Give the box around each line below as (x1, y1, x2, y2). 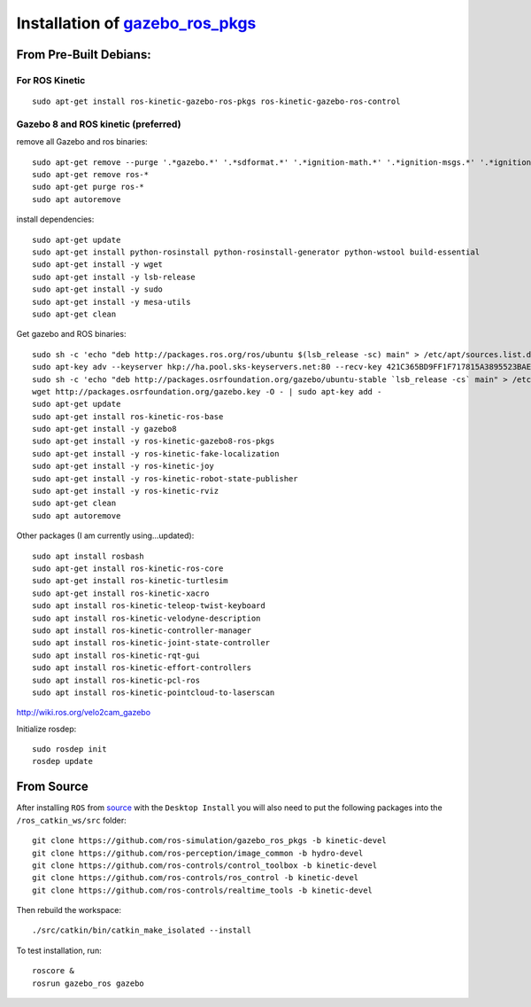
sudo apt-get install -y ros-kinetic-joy (32, 461, 214, 472)
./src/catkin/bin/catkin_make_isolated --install (32, 925, 252, 935)
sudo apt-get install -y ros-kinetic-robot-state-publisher (32, 473, 298, 483)
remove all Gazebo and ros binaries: (16, 137, 148, 147)
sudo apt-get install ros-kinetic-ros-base (32, 411, 224, 421)
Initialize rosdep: (16, 723, 77, 734)
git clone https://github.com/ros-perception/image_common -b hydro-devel (32, 847, 364, 858)
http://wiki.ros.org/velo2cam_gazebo (16, 707, 150, 718)
